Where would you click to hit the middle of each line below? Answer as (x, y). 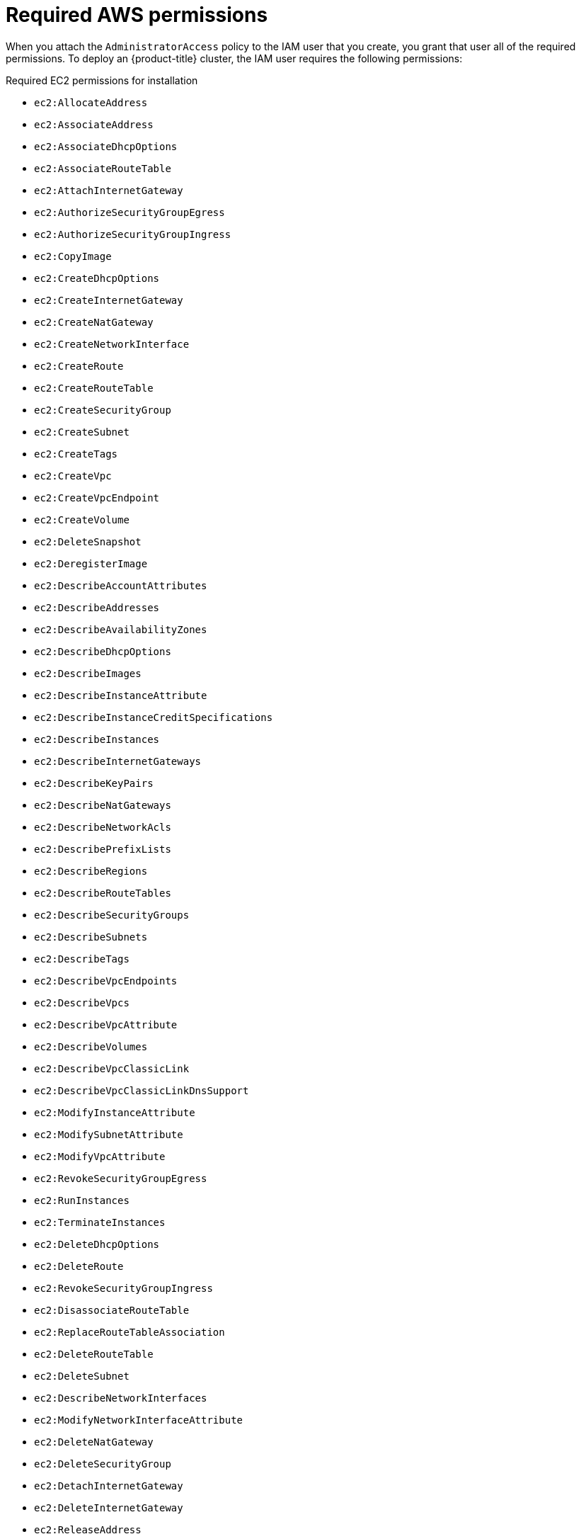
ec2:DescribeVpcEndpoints (106, 981)
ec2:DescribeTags (82, 959)
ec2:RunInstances (82, 1200)
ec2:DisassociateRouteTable (112, 1310)
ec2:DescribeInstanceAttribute (121, 695)
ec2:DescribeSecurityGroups (112, 915)
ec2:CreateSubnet (82, 432)
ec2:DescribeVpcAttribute (106, 1024)
